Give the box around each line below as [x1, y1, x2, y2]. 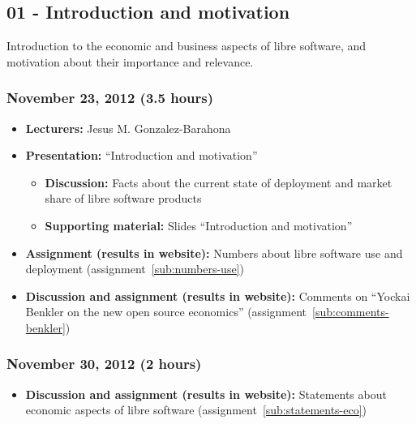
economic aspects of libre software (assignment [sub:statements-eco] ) [25, 401, 367, 418]
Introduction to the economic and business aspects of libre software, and [6, 37, 367, 54]
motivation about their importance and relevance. [6, 53, 254, 70]
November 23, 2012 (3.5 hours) [6, 88, 214, 108]
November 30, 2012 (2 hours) [6, 353, 202, 374]
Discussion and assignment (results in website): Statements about [25, 385, 387, 402]
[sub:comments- [312, 303, 389, 320]
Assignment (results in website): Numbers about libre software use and [25, 244, 403, 261]
